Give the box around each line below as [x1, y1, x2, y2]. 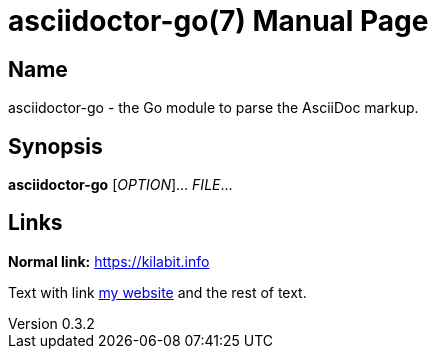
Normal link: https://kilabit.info [8, 252, 210, 270]
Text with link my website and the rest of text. [8, 283, 307, 301]
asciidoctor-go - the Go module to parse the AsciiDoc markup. [8, 99, 419, 117]
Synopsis [8, 133, 103, 159]
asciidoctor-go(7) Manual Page [8, 4, 429, 38]
